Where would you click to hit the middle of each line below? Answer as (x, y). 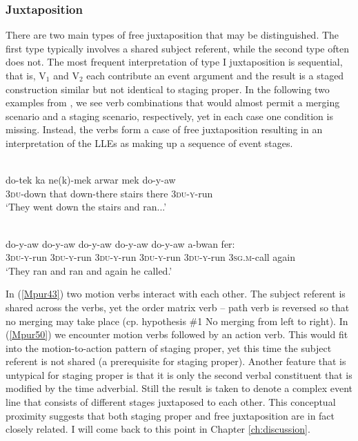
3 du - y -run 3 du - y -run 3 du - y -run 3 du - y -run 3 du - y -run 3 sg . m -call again (151, 257)
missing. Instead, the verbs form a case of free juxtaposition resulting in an (164, 129)
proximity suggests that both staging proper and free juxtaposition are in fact (170, 415)
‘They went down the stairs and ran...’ (86, 207)
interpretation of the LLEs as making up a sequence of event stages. (149, 143)
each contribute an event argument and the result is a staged (215, 75)
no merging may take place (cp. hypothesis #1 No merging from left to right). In (177, 321)
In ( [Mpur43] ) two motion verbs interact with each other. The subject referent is (176, 294)
